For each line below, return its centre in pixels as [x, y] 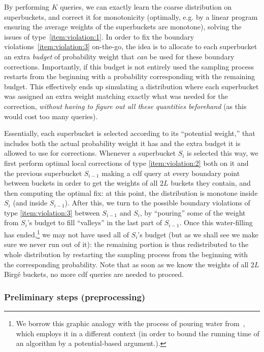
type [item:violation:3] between [52, 212]
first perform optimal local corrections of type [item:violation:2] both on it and [126, 163]
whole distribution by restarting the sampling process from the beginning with [126, 254]
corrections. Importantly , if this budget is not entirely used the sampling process [129, 66]
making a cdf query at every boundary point [171, 173]
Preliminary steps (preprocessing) [75, 296]
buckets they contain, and [211, 183]
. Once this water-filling [216, 222]
